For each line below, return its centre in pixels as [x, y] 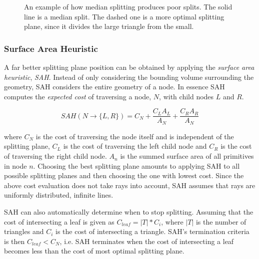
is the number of [221, 221]
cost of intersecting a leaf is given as [59, 221]
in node [15, 165]
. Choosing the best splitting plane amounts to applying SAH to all [136, 165]
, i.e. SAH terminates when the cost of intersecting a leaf [147, 241]
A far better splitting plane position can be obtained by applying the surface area [129, 67]
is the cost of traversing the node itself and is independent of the [135, 136]
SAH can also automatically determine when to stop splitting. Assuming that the [129, 212]
